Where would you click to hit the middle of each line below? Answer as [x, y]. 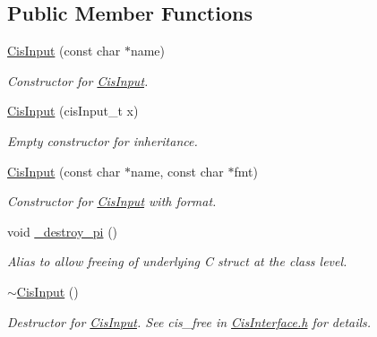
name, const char [177, 171]
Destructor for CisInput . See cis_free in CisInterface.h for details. [189, 321]
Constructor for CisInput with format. [112, 201]
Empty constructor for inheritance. [103, 140]
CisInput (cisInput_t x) [73, 111]
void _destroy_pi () [63, 231]
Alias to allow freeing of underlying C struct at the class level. [177, 261]
